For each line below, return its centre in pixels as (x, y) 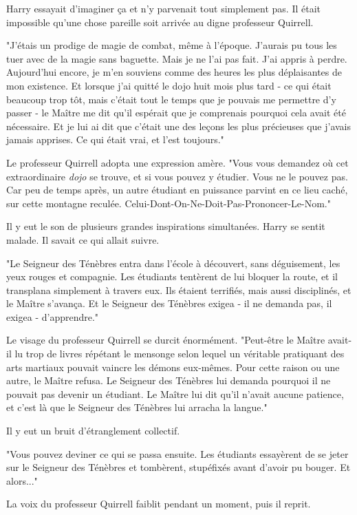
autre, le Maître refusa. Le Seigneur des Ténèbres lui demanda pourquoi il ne (169, 380)
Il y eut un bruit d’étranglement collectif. (93, 431)
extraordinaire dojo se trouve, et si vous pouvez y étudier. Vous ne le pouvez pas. (177, 176)
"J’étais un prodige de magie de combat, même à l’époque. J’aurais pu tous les (172, 45)
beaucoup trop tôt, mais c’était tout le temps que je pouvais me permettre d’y (171, 99)
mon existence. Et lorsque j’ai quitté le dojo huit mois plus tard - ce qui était (169, 85)
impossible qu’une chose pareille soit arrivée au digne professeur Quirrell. (160, 22)
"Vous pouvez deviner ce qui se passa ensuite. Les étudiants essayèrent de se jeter (177, 453)
